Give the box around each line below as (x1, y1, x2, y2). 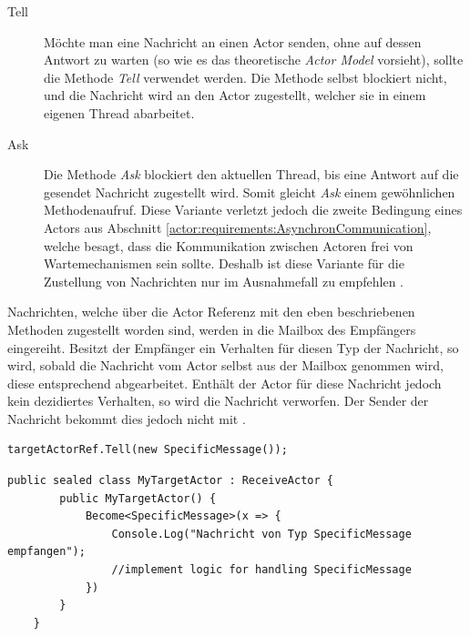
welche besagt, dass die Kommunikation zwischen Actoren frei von (44, 236, 414, 255)
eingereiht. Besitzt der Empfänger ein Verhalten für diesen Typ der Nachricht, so (7, 338, 459, 357)
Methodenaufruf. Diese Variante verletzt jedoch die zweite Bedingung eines (44, 200, 463, 219)
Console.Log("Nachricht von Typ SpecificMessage (111, 527, 412, 540)
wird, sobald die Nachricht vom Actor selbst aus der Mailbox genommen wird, (7, 356, 444, 375)
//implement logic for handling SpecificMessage (111, 563, 412, 577)
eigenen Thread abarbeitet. (44, 103, 195, 122)
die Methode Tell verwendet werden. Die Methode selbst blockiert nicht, (44, 67, 447, 86)
